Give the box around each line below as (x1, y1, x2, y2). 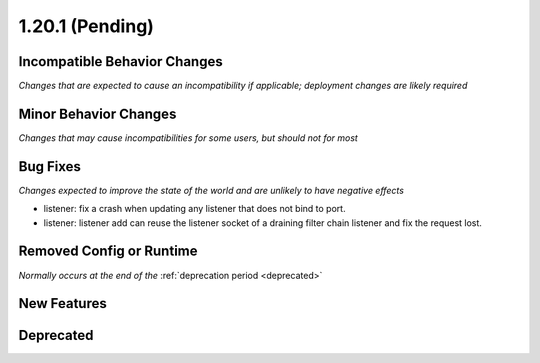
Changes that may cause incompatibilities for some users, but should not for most (18, 131, 359, 144)
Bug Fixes (18, 158, 82, 175)
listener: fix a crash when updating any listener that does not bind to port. (43, 203, 346, 215)
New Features (18, 295, 107, 312)
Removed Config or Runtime (18, 243, 198, 260)
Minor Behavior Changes (18, 105, 177, 122)
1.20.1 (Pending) (18, 15, 155, 37)
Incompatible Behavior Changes (18, 53, 224, 70)
